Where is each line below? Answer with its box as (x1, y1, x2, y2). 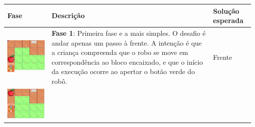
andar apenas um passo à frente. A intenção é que (51, 37, 202, 48)
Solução (213, 5, 239, 16)
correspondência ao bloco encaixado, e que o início (51, 56, 203, 67)
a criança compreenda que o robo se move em (51, 47, 188, 57)
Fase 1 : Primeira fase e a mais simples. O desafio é (51, 27, 206, 38)
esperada (213, 15, 244, 25)
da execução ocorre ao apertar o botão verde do (51, 66, 195, 76)
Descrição (51, 10, 85, 21)
